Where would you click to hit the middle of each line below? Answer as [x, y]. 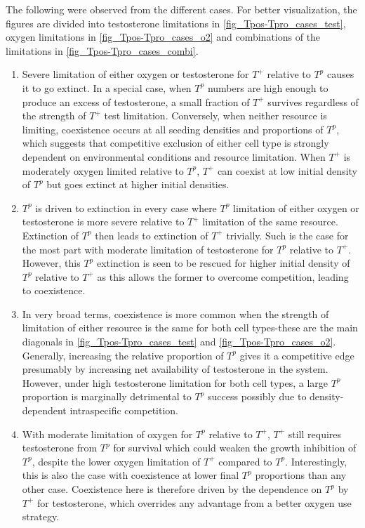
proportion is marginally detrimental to [107, 396]
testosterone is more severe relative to [103, 222]
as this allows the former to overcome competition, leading [223, 276]
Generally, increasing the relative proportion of [123, 355]
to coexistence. [54, 290]
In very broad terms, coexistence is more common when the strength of [175, 313]
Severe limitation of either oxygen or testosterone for [135, 74]
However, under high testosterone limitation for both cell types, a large [175, 382]
